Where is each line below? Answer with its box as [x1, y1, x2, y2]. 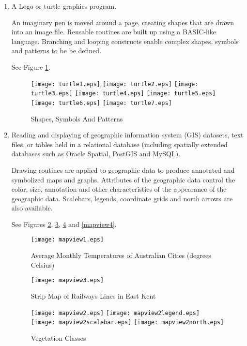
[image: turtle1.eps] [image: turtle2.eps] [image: [31, 80, 199, 88]
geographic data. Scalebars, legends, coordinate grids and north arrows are [11, 193, 233, 203]
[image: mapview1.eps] [31, 236, 104, 243]
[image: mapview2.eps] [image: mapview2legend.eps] [31, 309, 200, 316]
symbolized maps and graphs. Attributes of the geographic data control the [11, 174, 235, 184]
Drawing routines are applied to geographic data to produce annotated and [11, 165, 235, 175]
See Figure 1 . [11, 61, 50, 72]
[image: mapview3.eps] [31, 277, 104, 284]
